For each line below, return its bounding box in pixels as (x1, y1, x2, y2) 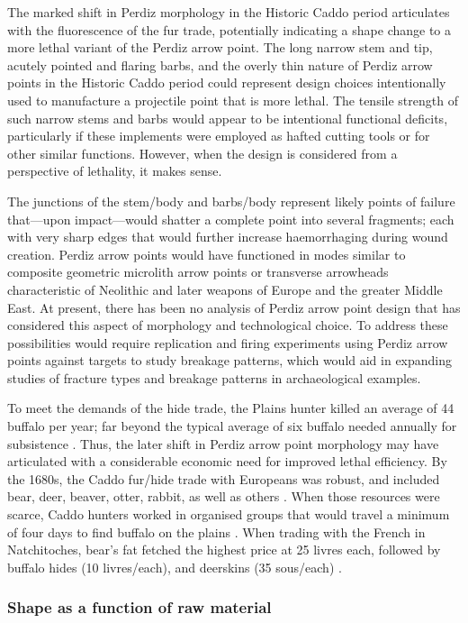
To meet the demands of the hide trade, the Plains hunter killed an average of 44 (7, 399, 454, 417)
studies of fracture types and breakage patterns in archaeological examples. (7, 368, 421, 387)
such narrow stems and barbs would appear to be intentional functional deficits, (7, 108, 448, 127)
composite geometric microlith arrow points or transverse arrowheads (7, 262, 389, 281)
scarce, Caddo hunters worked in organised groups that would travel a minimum (7, 505, 450, 524)
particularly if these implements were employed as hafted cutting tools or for (7, 126, 430, 145)
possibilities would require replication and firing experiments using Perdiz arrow (7, 333, 448, 352)
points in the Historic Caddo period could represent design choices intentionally (7, 73, 446, 92)
